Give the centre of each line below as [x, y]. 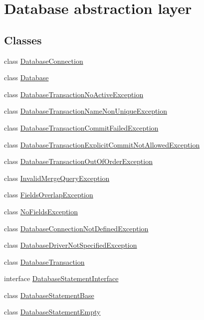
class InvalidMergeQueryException [57, 178]
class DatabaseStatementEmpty [52, 312]
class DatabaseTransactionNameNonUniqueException [86, 111]
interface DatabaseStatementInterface [61, 278]
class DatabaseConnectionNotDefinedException [76, 228]
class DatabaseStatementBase [49, 295]
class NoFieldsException [41, 211]
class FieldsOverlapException [49, 195]
